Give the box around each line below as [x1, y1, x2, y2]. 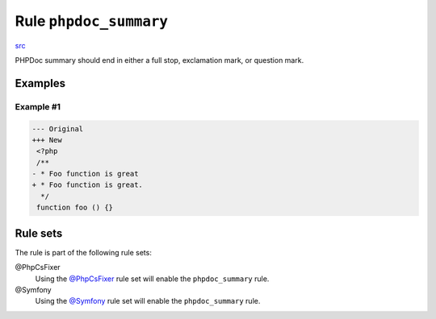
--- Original [31, 124, 84, 133]
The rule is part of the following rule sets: [15, 247, 153, 257]
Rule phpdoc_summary [15, 12, 169, 30]
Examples [15, 77, 66, 90]
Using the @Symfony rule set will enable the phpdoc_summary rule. [35, 296, 261, 306]
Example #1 [15, 101, 61, 112]
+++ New [31, 135, 62, 144]
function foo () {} [36, 203, 113, 213]
